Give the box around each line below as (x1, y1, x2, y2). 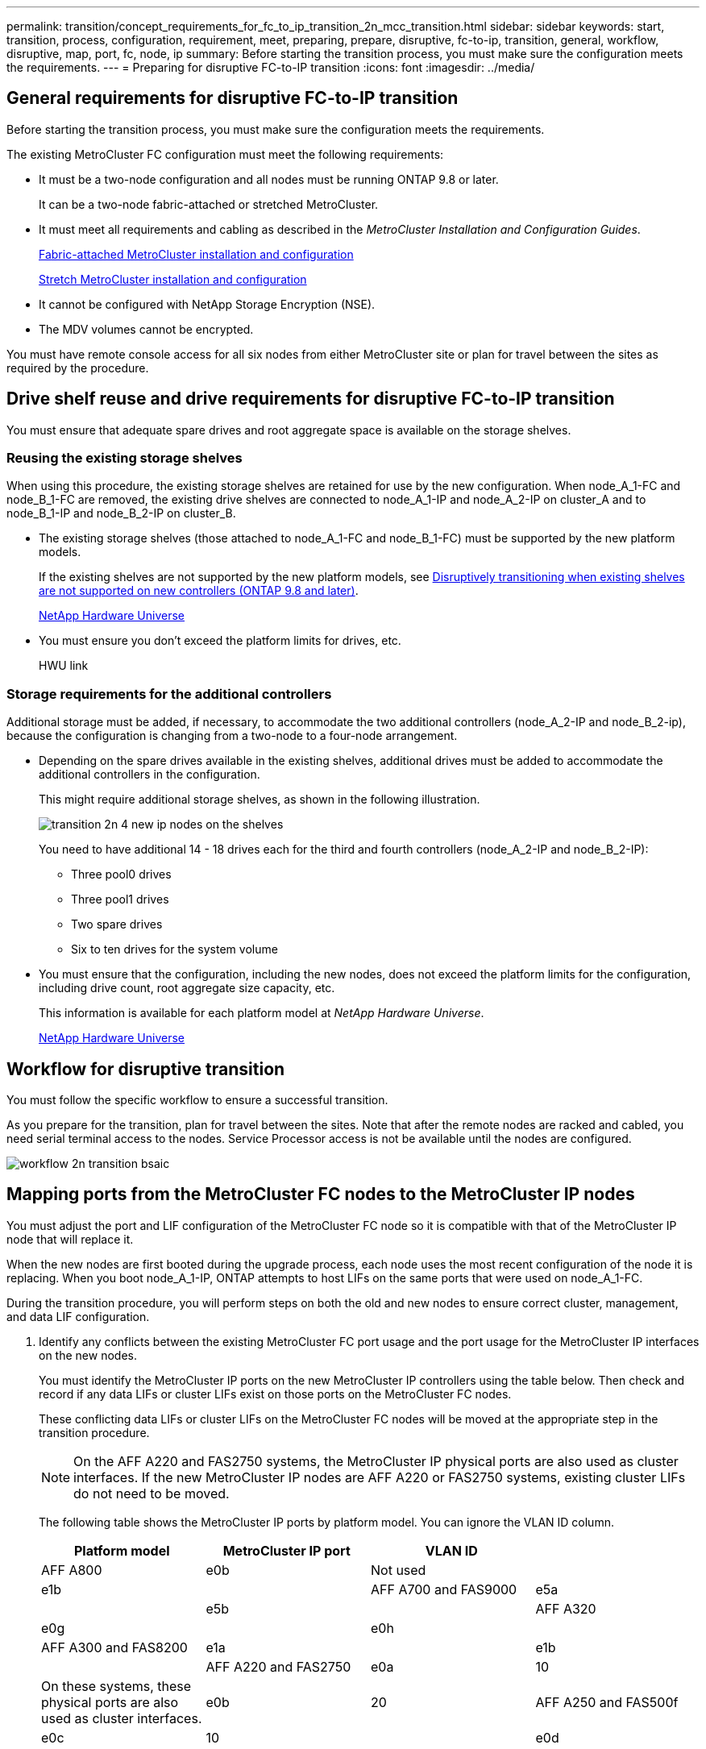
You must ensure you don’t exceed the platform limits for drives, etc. (39, 634, 401, 648)
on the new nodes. (39, 1348, 137, 1362)
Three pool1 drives (71, 892, 169, 907)
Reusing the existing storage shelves (6, 450, 243, 467)
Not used (371, 1561, 426, 1578)
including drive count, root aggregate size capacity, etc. (39, 981, 335, 995)
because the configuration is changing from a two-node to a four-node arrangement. (6, 729, 458, 743)
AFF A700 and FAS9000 (371, 1581, 517, 1597)
